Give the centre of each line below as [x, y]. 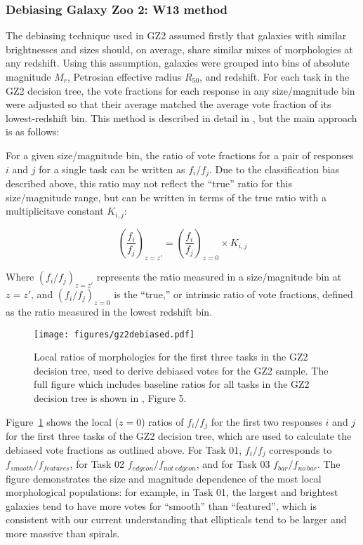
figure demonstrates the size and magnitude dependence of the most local [164, 478]
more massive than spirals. [63, 533]
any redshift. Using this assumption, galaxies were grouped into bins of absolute [178, 63]
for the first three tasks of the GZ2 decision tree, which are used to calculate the [179, 436]
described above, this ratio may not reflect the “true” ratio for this [149, 183]
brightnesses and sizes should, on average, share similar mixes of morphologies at [179, 49]
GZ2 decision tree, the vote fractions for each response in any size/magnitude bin [180, 90]
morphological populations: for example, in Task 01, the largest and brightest [172, 492]
